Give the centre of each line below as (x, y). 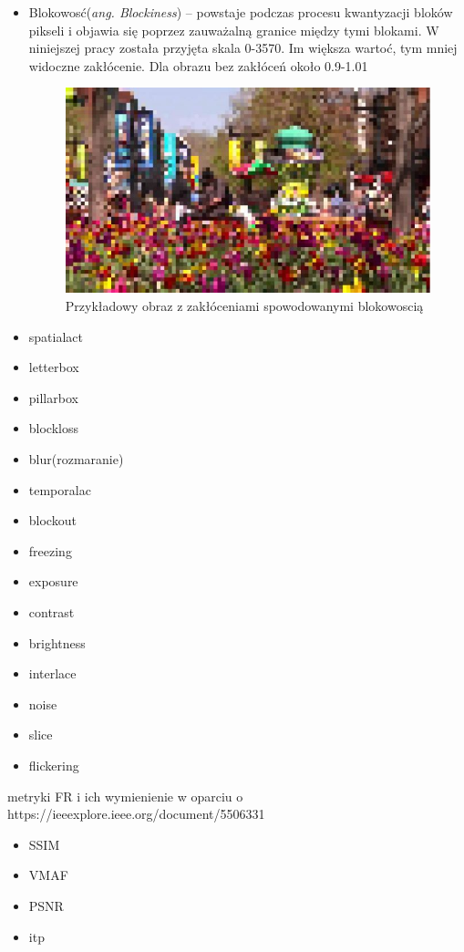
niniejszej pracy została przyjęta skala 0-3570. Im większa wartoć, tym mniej (243, 48)
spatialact (56, 336)
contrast (52, 612)
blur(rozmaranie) (76, 459)
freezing (50, 550)
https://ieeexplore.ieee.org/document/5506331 (136, 814)
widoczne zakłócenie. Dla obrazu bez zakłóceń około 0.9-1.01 (198, 65)
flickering (54, 765)
